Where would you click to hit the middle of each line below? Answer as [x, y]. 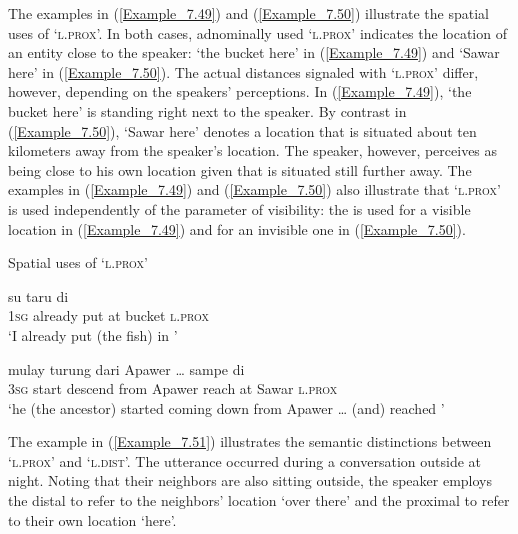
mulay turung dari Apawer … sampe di [126, 368]
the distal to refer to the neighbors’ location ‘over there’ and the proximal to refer [259, 500]
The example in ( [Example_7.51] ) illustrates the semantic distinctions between [250, 441]
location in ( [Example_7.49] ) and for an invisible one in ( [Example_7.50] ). [237, 228]
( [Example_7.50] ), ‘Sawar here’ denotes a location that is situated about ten [242, 130]
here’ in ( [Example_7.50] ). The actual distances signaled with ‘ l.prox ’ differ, [243, 71]
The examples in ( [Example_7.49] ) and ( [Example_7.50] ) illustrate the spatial [248, 13]
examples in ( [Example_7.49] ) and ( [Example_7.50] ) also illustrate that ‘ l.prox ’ [254, 189]
